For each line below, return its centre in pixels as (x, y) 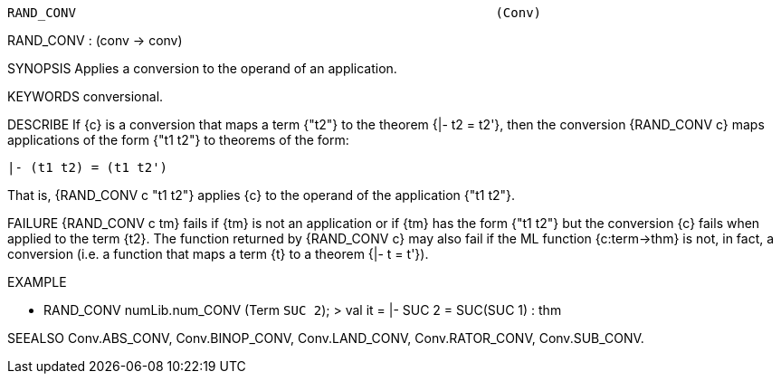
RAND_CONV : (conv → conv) (95, 40)
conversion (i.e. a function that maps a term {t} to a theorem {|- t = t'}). (218, 254)
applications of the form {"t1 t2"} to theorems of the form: (178, 140)
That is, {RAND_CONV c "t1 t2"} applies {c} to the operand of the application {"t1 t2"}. (262, 195)
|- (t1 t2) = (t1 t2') (88, 167)
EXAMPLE (37, 282)
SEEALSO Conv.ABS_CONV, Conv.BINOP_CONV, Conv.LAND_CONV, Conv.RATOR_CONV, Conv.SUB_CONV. (326, 338)
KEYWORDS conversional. (86, 96)
